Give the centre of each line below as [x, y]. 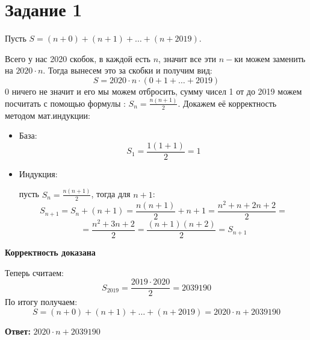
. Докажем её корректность [227, 103]
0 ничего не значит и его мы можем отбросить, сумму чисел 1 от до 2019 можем [153, 91]
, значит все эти [188, 58]
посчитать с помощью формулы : [65, 103]
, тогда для [111, 194]
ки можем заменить [270, 58]
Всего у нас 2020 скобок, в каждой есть [78, 58]
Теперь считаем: [34, 272]
